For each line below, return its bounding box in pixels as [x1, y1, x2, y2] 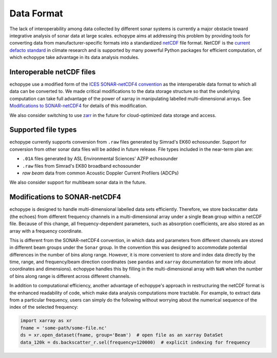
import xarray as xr [20, 318, 72, 324]
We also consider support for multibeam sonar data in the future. [9, 180, 147, 186]
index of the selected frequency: [9, 304, 78, 310]
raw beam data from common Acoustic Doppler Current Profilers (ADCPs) [22, 170, 179, 176]
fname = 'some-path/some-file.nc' [20, 325, 107, 331]
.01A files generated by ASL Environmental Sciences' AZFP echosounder [22, 155, 178, 162]
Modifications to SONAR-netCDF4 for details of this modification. [9, 103, 147, 109]
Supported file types [9, 126, 77, 134]
